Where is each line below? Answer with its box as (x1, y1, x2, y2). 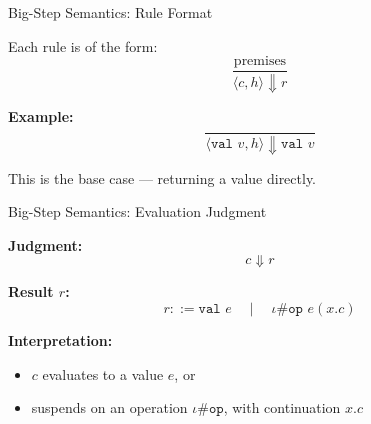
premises (233, 54, 287, 69)
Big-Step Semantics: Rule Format (8, 2, 213, 22)
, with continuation (223, 397, 341, 418)
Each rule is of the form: (8, 35, 158, 56)
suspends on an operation (31, 397, 188, 418)
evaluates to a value (42, 363, 164, 384)
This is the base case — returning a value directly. (8, 167, 317, 188)
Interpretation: (8, 329, 113, 350)
